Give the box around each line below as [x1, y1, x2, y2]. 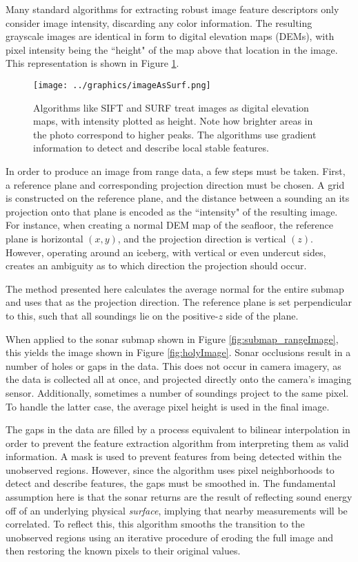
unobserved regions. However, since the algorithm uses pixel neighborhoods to [6, 462, 335, 477]
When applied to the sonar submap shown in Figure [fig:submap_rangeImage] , [6, 331, 339, 346]
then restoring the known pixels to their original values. [6, 543, 241, 558]
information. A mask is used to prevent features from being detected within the [6, 449, 341, 464]
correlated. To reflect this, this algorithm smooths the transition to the [6, 517, 305, 531]
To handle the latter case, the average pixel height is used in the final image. [6, 399, 330, 413]
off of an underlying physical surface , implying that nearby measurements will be [6, 503, 348, 517]
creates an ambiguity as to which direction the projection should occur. [6, 258, 307, 273]
